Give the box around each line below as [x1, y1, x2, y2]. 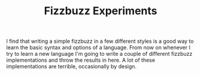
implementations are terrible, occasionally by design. [6, 63, 137, 70]
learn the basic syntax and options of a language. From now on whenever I [6, 44, 190, 51]
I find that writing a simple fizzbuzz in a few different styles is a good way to [6, 37, 194, 45]
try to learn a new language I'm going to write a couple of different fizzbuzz [6, 50, 193, 58]
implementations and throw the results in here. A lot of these [6, 56, 156, 64]
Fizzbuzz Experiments [44, 4, 157, 18]
